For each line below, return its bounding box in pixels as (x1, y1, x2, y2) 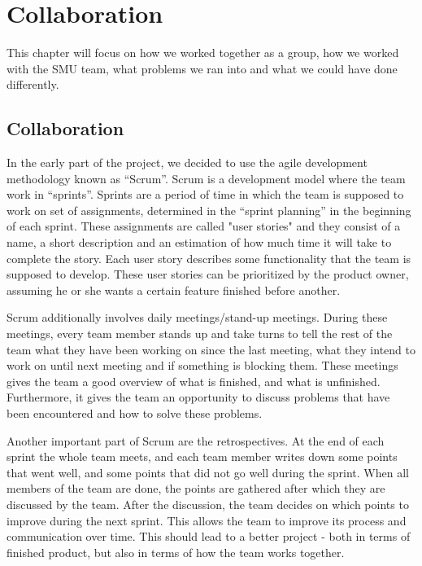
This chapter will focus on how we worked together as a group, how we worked (7, 44, 399, 61)
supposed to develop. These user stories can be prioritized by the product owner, (7, 265, 409, 283)
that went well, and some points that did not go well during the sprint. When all (7, 463, 409, 480)
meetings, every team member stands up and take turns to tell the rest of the (7, 325, 393, 342)
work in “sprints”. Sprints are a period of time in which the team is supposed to (7, 186, 404, 203)
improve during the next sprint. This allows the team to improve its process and (7, 511, 407, 529)
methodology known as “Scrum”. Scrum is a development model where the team (7, 169, 406, 186)
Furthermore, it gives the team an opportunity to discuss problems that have (7, 388, 390, 406)
